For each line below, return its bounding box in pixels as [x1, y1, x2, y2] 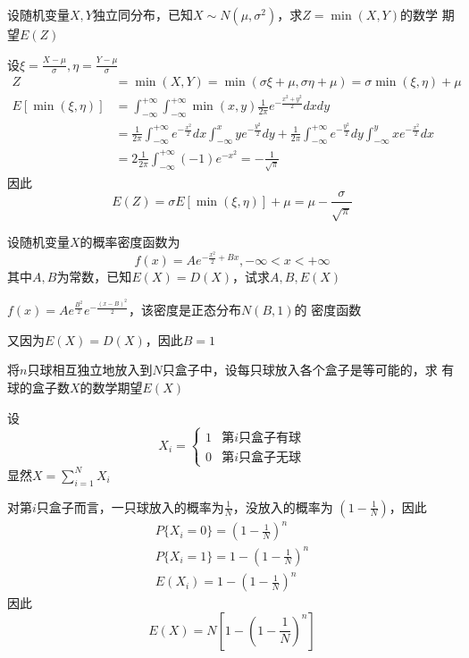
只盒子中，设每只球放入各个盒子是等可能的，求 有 [162, 360, 455, 379]
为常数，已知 [56, 267, 132, 286]
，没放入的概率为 [232, 497, 333, 516]
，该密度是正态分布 [128, 300, 241, 319]
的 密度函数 [294, 300, 362, 319]
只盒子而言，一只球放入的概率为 [36, 497, 224, 516]
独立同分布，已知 [92, 5, 193, 23]
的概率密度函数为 [80, 232, 180, 251]
